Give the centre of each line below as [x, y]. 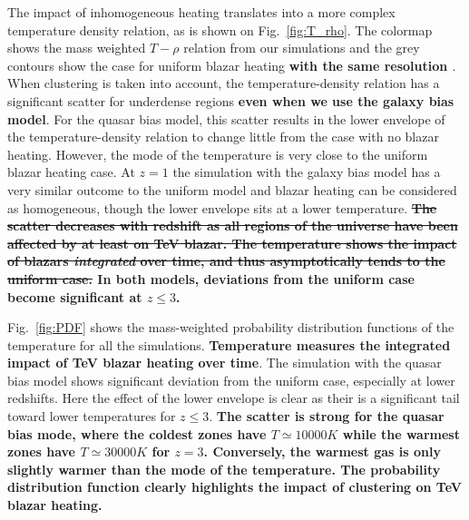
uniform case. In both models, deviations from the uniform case [211, 278]
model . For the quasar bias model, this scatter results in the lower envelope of [226, 118]
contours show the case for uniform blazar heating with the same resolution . [232, 65]
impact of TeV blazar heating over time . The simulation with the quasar [225, 363]
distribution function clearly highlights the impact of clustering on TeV [234, 487]
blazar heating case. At [71, 172]
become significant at [75, 296]
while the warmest [401, 433]
